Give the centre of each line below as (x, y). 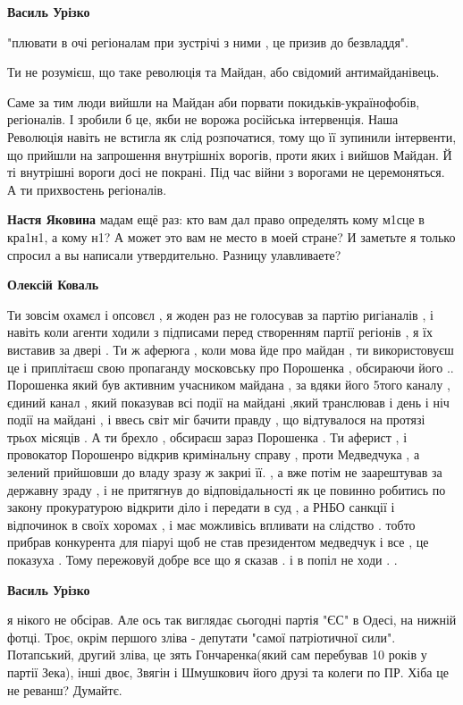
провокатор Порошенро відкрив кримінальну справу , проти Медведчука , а (214, 454)
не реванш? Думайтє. (65, 689)
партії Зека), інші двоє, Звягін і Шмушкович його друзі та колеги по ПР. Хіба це (228, 672)
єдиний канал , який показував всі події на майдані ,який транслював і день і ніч (228, 402)
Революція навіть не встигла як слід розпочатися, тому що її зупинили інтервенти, (232, 136)
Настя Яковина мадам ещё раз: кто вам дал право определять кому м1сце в (216, 219)
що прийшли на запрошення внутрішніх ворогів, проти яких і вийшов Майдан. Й (230, 154)
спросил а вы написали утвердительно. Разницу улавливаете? (174, 254)
